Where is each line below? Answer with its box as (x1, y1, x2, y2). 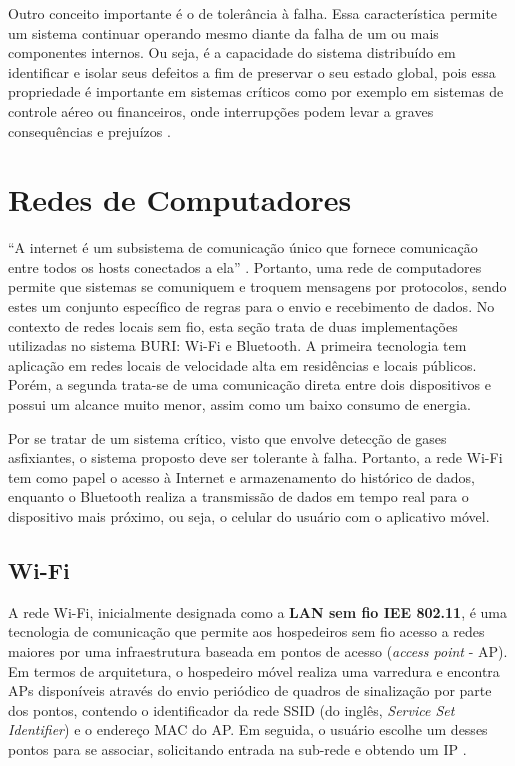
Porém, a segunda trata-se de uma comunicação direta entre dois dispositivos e (8, 374, 491, 395)
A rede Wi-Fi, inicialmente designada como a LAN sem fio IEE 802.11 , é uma (8, 601, 508, 622)
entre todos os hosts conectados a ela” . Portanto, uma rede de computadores (8, 256, 482, 277)
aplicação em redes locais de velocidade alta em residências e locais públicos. (8, 354, 477, 375)
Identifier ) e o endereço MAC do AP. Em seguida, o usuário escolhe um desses (8, 719, 488, 740)
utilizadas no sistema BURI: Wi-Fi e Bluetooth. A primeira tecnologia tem (8, 335, 467, 356)
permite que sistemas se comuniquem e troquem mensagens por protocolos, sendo (8, 276, 507, 297)
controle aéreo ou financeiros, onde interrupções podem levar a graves (8, 100, 434, 121)
